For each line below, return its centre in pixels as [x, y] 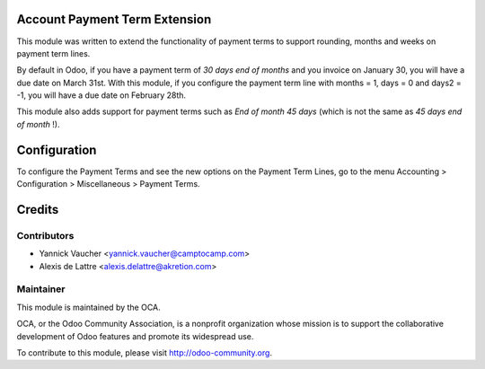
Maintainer [41, 289]
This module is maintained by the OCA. [88, 307]
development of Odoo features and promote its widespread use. [135, 336]
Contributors [45, 235]
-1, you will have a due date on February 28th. [101, 95]
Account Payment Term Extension [114, 19]
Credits [38, 210]
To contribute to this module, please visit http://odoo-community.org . [145, 353]
